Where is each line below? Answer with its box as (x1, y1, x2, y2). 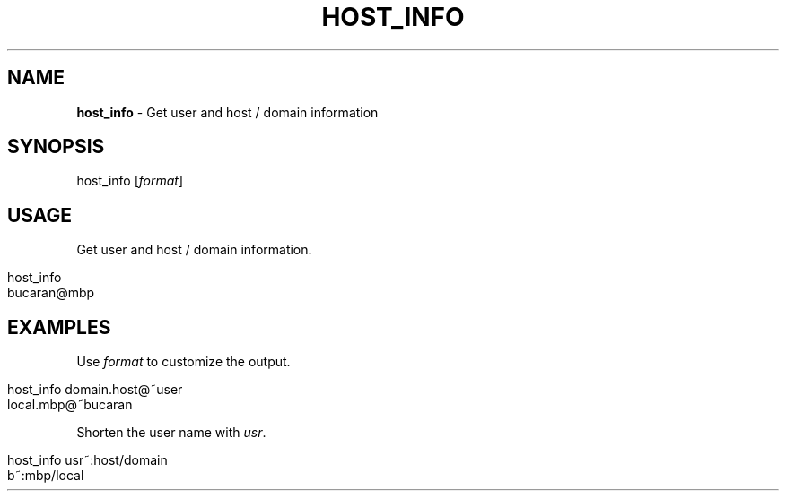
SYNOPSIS (7, 135, 105, 159)
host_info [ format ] (76, 173, 184, 189)
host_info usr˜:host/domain (7, 452, 168, 468)
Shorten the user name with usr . (76, 425, 266, 441)
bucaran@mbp (7, 285, 95, 301)
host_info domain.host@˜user (7, 382, 183, 398)
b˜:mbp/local (7, 468, 84, 484)
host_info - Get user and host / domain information (76, 104, 379, 120)
